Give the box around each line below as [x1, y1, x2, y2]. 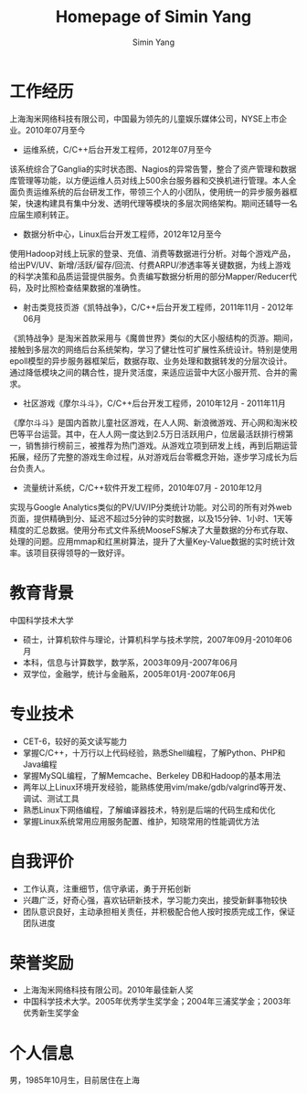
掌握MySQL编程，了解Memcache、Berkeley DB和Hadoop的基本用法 [22, 770, 281, 781]
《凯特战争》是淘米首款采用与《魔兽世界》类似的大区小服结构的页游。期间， [9, 332, 298, 344]
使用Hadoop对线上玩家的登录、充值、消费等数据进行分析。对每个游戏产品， [9, 248, 296, 259]
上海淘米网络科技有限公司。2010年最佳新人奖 [22, 984, 194, 995]
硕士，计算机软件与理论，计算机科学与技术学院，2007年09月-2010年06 [22, 633, 292, 645]
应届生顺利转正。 [9, 208, 74, 220]
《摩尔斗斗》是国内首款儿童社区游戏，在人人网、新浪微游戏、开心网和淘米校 [9, 417, 298, 428]
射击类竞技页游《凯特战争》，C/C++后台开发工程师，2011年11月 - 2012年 [22, 302, 294, 313]
